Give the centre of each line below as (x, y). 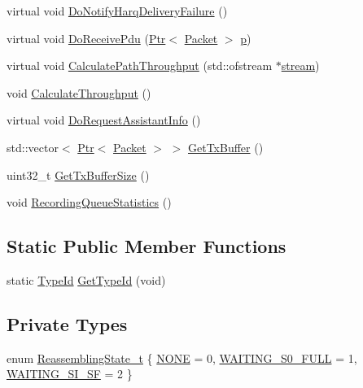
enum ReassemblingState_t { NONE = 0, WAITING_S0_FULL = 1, (182, 357)
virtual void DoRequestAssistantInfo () (104, 120)
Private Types (67, 323)
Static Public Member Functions (147, 246)
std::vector (33, 147)
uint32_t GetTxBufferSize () (78, 174)
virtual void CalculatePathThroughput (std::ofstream (140, 65)
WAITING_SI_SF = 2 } (70, 374)
